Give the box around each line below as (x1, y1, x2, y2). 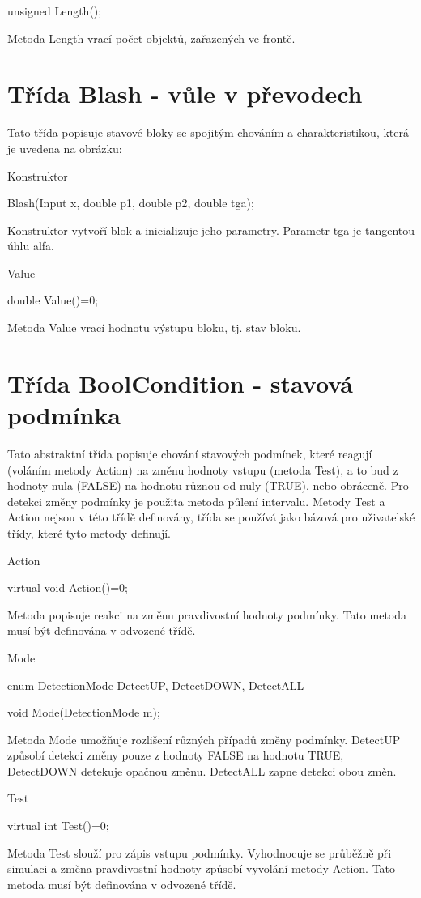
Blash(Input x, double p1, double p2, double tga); (7, 194, 254, 211)
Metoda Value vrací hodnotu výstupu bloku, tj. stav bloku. (7, 319, 301, 336)
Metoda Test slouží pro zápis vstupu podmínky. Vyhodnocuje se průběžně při (7, 844, 392, 861)
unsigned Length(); (7, 2, 102, 19)
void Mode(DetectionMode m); (7, 704, 160, 721)
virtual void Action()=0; (7, 579, 129, 596)
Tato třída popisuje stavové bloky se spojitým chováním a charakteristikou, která (7, 124, 409, 141)
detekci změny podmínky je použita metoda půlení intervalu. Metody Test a (7, 492, 385, 509)
